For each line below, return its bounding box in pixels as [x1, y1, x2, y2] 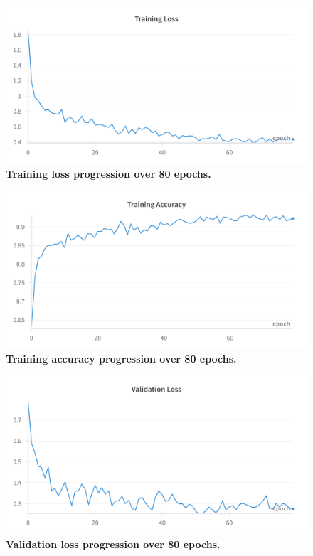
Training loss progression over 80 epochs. [6, 166, 211, 181]
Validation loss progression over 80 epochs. [6, 537, 221, 551]
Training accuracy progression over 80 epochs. [6, 351, 237, 366]
